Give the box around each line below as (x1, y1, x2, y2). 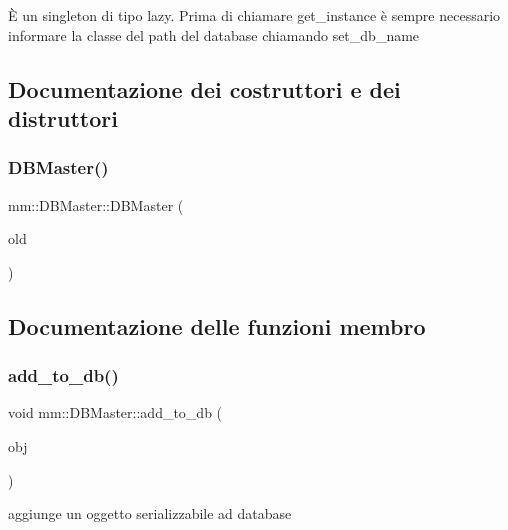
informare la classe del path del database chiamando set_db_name (8, 24, 420, 45)
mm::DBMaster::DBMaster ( (8, 194, 184, 215)
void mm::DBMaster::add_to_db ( (8, 402, 223, 423)
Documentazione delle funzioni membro (8, 310, 426, 341)
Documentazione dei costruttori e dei (8, 73, 401, 104)
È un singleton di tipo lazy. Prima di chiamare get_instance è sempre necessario (8, 5, 501, 25)
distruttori (8, 102, 118, 133)
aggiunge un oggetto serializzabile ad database (8, 503, 292, 524)
